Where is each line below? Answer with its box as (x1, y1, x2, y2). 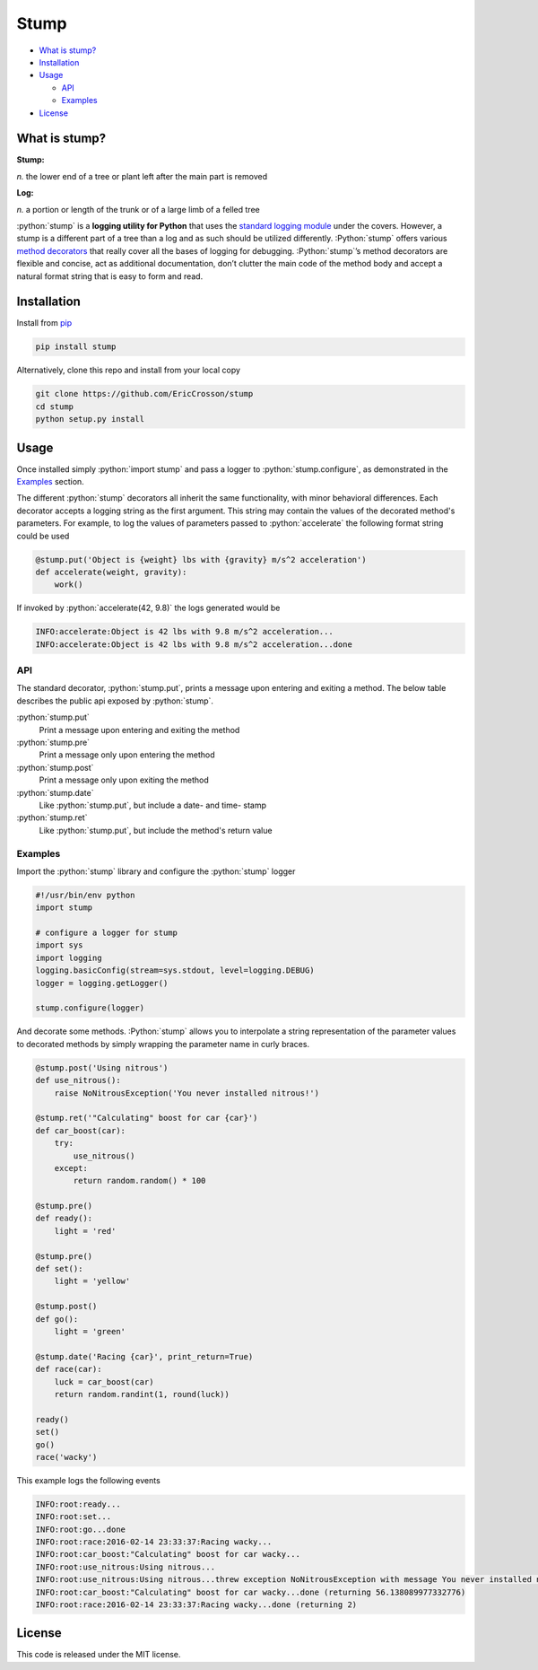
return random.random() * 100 (73, 1176, 206, 1186)
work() (54, 580, 83, 590)
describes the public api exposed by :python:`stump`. (16, 695, 214, 706)
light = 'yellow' (54, 1276, 131, 1287)
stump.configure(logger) (35, 1003, 145, 1013)
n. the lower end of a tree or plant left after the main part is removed (16, 170, 268, 181)
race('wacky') (35, 1452, 98, 1462)
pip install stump (35, 342, 117, 352)
